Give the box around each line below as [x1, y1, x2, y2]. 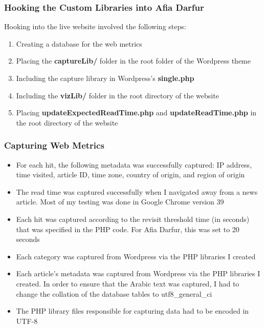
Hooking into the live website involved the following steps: [4, 21, 186, 32]
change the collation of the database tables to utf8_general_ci [16, 288, 212, 299]
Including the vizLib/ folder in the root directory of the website [16, 90, 219, 100]
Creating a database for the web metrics [16, 38, 142, 49]
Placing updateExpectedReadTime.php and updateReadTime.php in [16, 107, 257, 118]
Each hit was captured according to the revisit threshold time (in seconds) [16, 213, 250, 224]
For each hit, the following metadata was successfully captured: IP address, [16, 159, 252, 170]
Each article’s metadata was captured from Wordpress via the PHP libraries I [16, 268, 260, 279]
